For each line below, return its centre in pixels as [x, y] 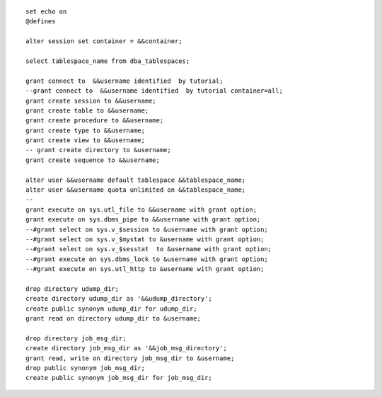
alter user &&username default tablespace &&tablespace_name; [136, 180]
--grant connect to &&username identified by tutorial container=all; [154, 91]
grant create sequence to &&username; [93, 160]
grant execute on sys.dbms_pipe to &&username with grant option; [143, 220]
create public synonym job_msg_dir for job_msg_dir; [119, 378]
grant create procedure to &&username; [95, 121]
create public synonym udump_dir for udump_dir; [111, 309]
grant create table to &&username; [87, 110]
